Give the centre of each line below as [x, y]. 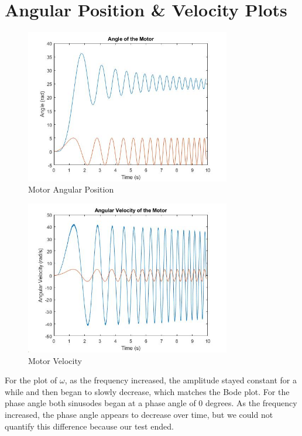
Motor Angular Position [71, 189]
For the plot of [31, 380]
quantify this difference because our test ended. [89, 426]
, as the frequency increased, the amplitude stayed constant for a [181, 380]
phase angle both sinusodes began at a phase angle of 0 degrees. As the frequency [151, 403]
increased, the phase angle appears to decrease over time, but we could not [139, 415]
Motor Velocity [55, 360]
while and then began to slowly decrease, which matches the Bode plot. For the [147, 391]
